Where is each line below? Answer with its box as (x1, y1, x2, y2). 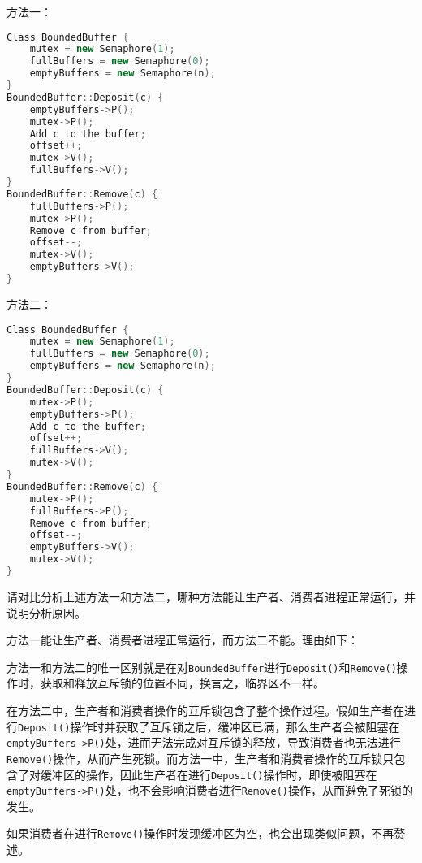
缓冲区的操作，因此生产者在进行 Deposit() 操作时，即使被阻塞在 (40, 765, 377, 783)
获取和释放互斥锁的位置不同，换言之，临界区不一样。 (40, 674, 325, 692)
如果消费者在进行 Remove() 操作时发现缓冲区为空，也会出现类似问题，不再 (6, 825, 394, 842)
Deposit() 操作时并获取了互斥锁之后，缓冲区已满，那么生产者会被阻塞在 (18, 718, 400, 735)
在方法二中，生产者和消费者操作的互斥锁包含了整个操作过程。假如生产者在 (6, 701, 404, 718)
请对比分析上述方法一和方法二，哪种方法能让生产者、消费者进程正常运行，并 (6, 588, 416, 605)
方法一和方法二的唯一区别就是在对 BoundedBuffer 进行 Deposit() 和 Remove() (6, 658, 397, 675)
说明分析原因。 (6, 604, 86, 621)
